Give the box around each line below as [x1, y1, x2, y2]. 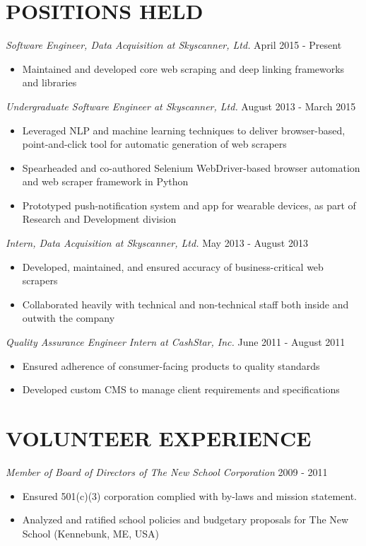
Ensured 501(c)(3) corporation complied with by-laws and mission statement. [22, 488, 357, 503]
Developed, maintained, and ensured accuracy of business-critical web [22, 259, 324, 274]
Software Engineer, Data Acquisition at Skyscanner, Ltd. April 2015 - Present [6, 37, 342, 52]
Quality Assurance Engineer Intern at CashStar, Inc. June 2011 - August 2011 [6, 335, 346, 349]
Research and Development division [22, 211, 177, 226]
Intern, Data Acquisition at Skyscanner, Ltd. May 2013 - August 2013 [6, 236, 308, 250]
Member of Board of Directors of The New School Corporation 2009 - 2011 [6, 464, 328, 479]
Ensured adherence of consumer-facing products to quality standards [22, 358, 320, 373]
